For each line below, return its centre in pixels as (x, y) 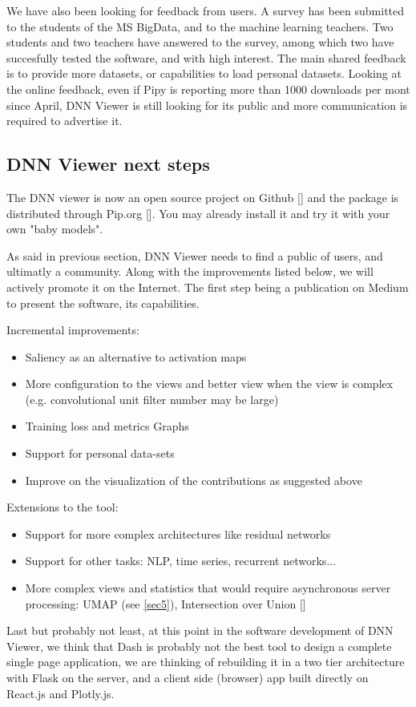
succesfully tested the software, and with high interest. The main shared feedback (206, 57)
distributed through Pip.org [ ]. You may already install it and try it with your (198, 213)
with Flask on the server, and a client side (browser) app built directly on (188, 678)
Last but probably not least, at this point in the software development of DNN (200, 630)
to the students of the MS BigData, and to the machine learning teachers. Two (200, 26)
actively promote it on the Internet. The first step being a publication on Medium (208, 287)
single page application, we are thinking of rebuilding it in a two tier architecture (206, 662)
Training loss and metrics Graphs (107, 426)
